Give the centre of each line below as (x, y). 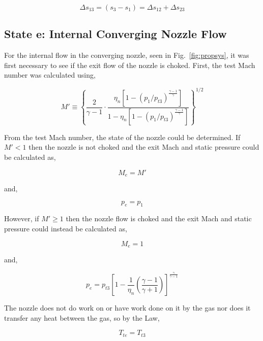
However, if (22, 218)
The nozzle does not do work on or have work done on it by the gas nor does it (127, 308)
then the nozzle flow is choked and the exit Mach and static (159, 218)
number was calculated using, (50, 75)
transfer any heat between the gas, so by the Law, (82, 317)
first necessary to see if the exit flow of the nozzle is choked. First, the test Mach (130, 65)
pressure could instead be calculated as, (66, 229)
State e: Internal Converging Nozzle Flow (115, 34)
